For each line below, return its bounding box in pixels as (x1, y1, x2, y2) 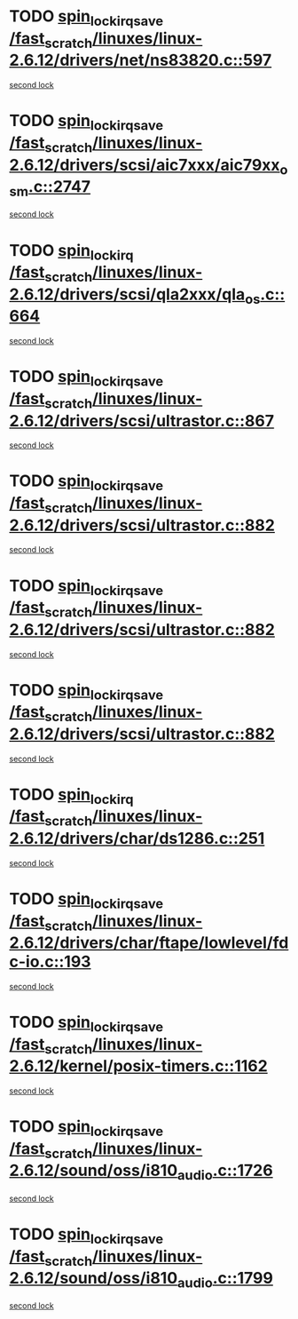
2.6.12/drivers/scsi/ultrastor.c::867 (9, 410, 275, 431)
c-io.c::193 (9, 952, 91, 972)
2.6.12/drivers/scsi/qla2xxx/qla (9, 284, 246, 304)
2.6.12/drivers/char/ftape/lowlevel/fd (9, 933, 289, 953)
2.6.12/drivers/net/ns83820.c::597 (9, 51, 272, 70)
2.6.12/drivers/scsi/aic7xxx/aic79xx (9, 155, 281, 175)
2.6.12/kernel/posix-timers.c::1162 (9, 1056, 268, 1077)
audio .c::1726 (176, 1161, 273, 1183)
